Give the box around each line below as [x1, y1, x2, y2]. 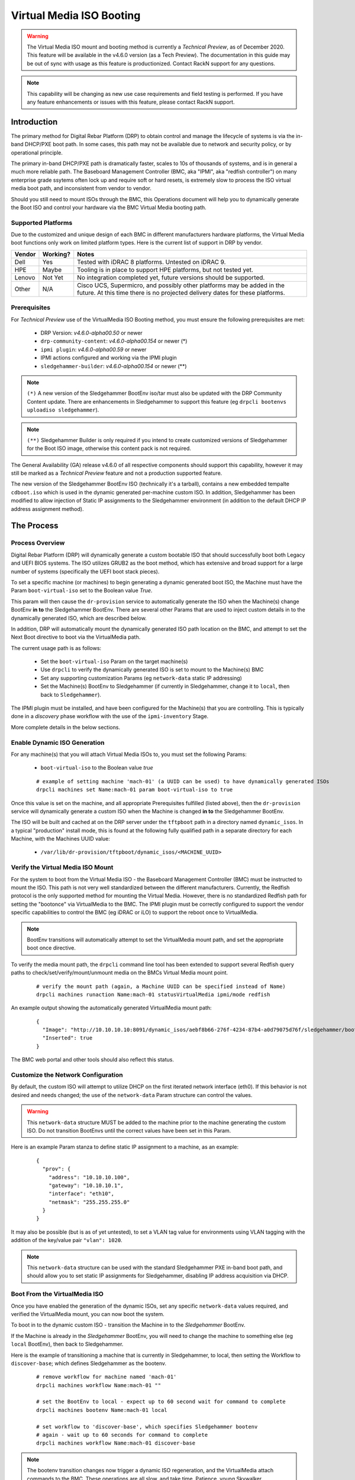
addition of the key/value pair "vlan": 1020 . [11, 1237, 122, 1244]
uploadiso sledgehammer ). [27, 406, 99, 414]
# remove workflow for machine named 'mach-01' [36, 1373, 177, 1381]
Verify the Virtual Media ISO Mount [11, 863, 114, 871]
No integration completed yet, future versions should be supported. [77, 273, 265, 281]
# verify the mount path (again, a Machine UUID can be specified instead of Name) [36, 983, 286, 990]
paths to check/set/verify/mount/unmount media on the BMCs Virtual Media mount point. [11, 969, 228, 976]
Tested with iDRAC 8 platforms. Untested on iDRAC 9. [77, 258, 226, 266]
